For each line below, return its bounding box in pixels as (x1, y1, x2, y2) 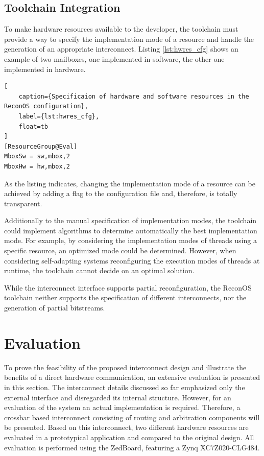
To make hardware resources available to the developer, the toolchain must (4, 23, 238, 34)
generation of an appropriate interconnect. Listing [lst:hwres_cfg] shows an (4, 43, 238, 54)
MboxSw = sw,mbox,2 (4, 153, 70, 160)
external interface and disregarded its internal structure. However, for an (4, 392, 231, 402)
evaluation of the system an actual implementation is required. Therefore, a (4, 402, 241, 413)
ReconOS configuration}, (4, 103, 88, 110)
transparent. (4, 198, 42, 208)
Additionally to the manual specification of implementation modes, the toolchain (4, 215, 257, 226)
